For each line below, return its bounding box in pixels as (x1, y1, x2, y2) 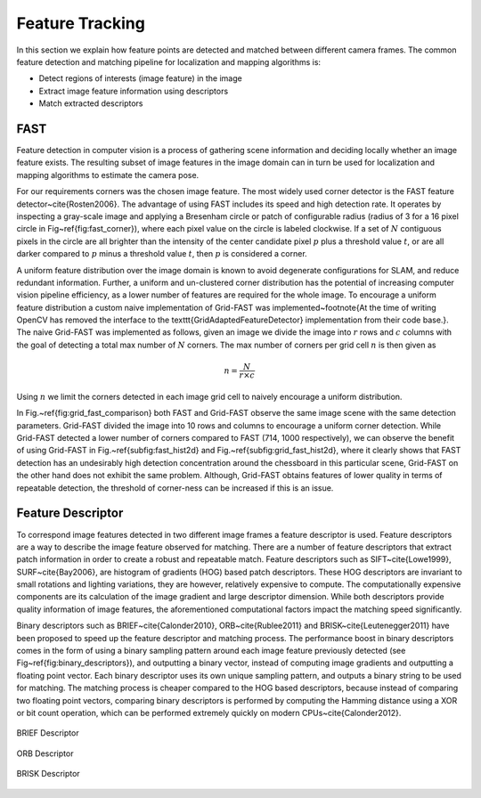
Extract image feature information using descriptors (38, 85, 229, 96)
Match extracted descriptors (38, 98, 143, 109)
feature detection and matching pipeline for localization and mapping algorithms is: (16, 56, 321, 67)
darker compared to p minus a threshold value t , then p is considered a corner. (16, 248, 307, 259)
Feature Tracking (16, 13, 146, 33)
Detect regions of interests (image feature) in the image (38, 73, 242, 84)
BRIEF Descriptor (16, 728, 79, 738)
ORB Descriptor (16, 748, 74, 759)
